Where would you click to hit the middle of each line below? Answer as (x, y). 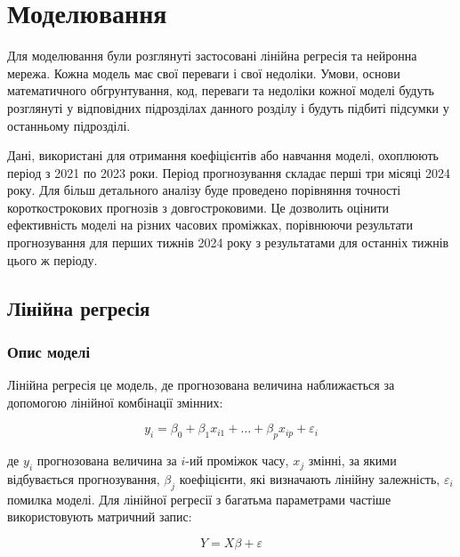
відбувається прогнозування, (84, 479)
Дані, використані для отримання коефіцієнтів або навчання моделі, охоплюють (223, 155)
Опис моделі (48, 351)
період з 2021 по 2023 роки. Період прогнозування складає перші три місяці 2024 (229, 172)
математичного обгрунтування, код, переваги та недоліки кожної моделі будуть (221, 90)
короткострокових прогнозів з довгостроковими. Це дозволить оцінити (198, 207)
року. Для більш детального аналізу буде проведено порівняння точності (204, 190)
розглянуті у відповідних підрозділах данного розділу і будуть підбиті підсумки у (228, 107)
